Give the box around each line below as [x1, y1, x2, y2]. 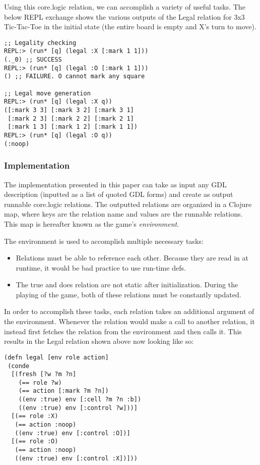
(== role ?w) [18, 379, 62, 386]
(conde [8, 362, 30, 370]
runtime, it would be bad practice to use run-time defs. [16, 262, 186, 273]
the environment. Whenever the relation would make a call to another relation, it [4, 316, 255, 327]
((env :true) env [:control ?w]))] [18, 404, 138, 411]
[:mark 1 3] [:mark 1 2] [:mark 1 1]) [8, 123, 138, 131]
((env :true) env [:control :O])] [15, 429, 131, 437]
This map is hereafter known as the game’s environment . [4, 218, 179, 229]
